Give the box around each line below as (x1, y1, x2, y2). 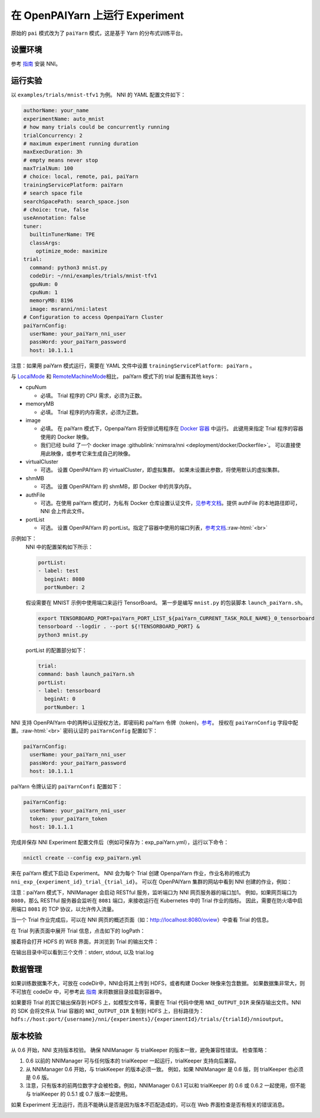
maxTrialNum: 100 (23, 165, 74, 172)
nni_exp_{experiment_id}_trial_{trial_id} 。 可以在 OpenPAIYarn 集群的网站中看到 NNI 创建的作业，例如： (11, 878, 292, 885)
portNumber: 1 (44, 703, 85, 710)
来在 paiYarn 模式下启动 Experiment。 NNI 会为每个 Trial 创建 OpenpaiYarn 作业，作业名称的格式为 (11, 870, 250, 877)
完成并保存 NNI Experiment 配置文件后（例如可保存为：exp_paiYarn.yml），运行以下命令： (11, 839, 229, 846)
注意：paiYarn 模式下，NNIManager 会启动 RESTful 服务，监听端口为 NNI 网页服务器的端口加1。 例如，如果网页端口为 (11, 889, 297, 896)
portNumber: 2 (44, 584, 85, 591)
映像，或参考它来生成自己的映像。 (50, 449, 134, 457)
